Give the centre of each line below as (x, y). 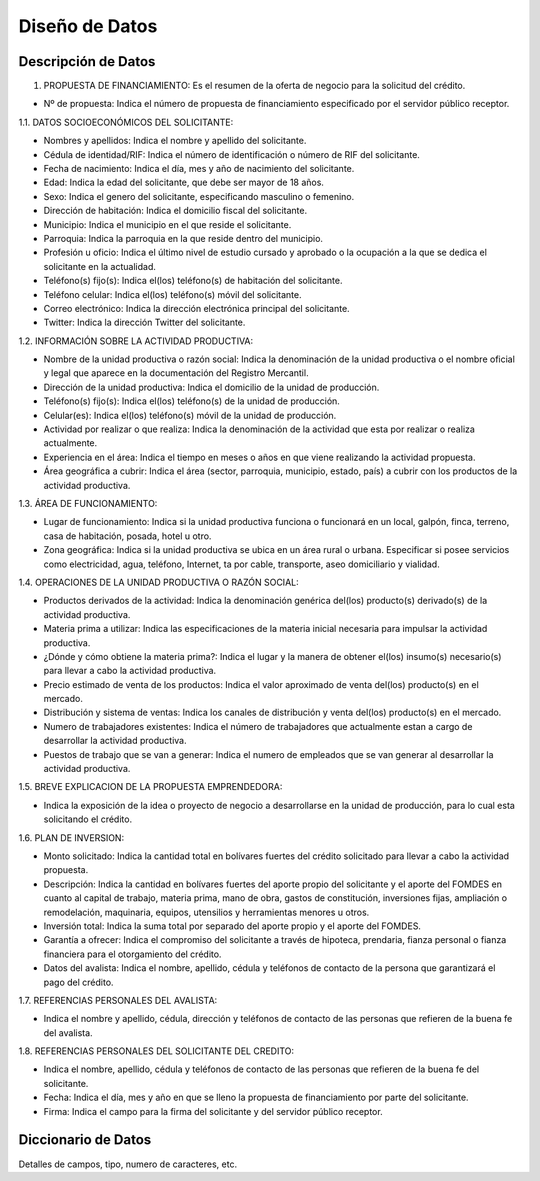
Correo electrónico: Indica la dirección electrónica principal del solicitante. (196, 308)
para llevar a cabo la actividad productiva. (130, 671)
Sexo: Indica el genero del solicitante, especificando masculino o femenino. (199, 196)
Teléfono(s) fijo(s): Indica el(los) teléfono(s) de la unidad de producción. (191, 401)
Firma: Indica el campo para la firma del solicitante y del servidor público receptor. (213, 1111)
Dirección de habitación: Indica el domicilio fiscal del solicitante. (175, 211)
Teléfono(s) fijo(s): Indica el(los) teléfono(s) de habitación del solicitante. (193, 281)
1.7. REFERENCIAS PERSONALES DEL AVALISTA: (118, 1000)
